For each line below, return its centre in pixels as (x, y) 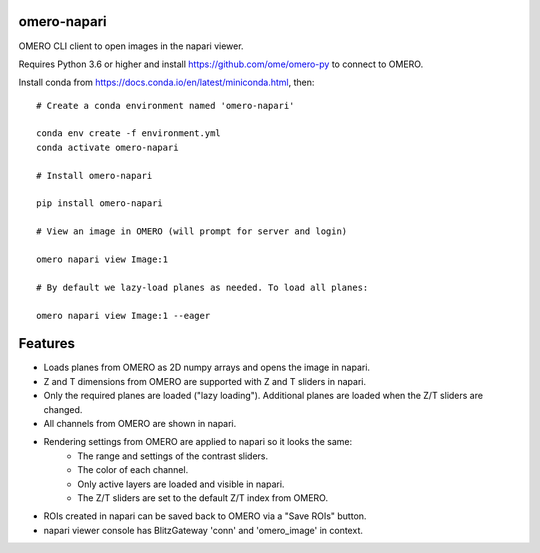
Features (46, 343)
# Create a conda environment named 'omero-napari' (165, 105)
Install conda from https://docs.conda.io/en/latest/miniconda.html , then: (166, 82)
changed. (63, 409)
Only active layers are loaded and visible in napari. (181, 484)
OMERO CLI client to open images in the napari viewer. (131, 46)
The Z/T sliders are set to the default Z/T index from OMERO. (203, 497)
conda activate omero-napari (107, 147)
